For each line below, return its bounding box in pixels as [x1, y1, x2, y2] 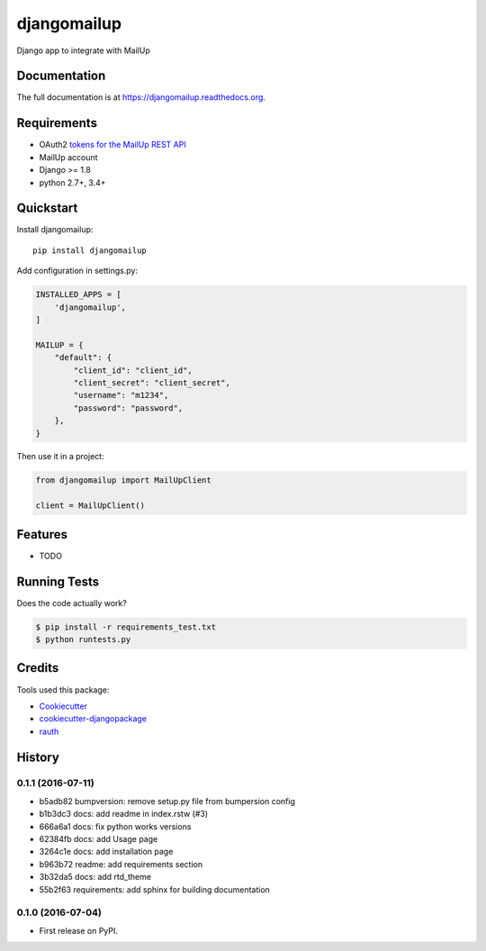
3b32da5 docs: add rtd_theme [39, 872, 152, 883]
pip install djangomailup [32, 245, 148, 256]
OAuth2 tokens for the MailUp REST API [39, 140, 186, 150]
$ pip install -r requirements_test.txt [35, 621, 216, 632]
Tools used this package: [16, 684, 110, 695]
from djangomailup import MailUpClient [35, 475, 211, 485]
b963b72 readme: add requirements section [39, 858, 202, 869]
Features [16, 527, 67, 542]
